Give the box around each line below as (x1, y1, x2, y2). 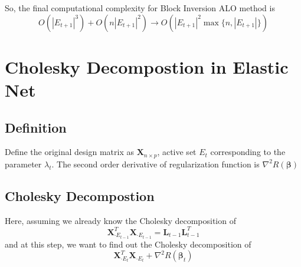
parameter (5, 157, 42, 170)
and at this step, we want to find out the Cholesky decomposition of (5, 238, 251, 250)
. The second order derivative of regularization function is (51, 157, 260, 170)
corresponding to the (210, 146, 286, 158)
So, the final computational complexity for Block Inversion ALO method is (5, 2, 275, 14)
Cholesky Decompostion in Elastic (5, 54, 289, 78)
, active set (157, 146, 197, 158)
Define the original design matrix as (5, 146, 134, 158)
